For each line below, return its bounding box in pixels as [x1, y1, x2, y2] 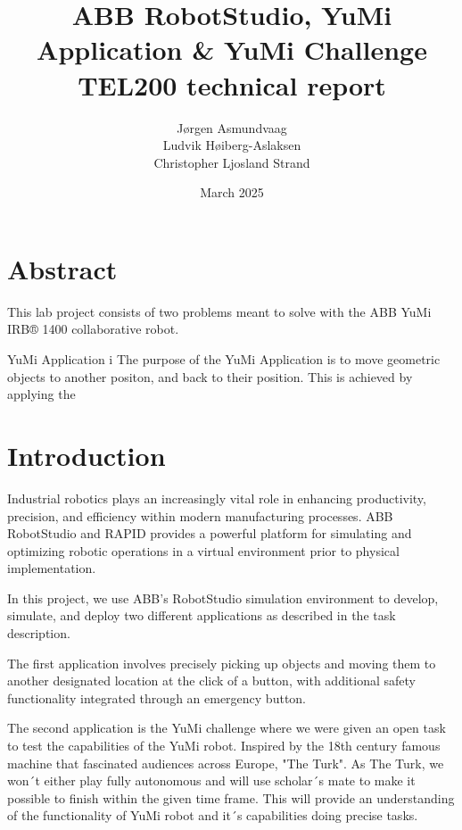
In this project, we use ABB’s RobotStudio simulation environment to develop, [7, 588, 439, 607]
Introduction [7, 436, 166, 473]
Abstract [7, 250, 118, 286]
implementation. [7, 559, 96, 577]
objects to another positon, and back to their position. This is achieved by [7, 367, 413, 386]
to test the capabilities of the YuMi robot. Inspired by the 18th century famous [7, 736, 441, 755]
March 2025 [200, 183, 264, 202]
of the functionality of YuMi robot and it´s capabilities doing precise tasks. [7, 806, 418, 825]
